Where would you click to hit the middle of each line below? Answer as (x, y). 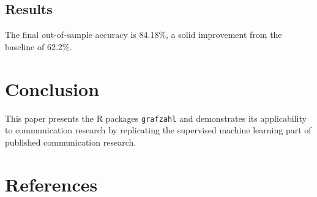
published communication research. (71, 142)
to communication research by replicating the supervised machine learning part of (158, 130)
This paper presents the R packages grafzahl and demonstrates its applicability (156, 118)
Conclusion (52, 88)
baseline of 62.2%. (39, 46)
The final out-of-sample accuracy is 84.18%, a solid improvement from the (144, 35)
